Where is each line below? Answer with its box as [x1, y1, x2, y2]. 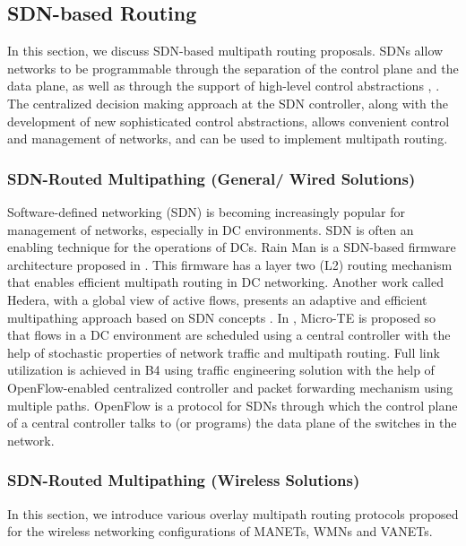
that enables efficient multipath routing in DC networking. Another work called [7, 273, 444, 291]
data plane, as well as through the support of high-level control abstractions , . [7, 76, 440, 95]
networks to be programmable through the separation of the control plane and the [7, 58, 459, 77]
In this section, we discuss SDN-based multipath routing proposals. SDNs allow [7, 41, 444, 60]
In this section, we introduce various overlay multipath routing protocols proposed [7, 504, 459, 523]
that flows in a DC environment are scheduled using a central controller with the [7, 325, 451, 344]
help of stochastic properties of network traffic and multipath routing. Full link [7, 342, 440, 361]
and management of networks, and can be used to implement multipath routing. [7, 129, 448, 148]
